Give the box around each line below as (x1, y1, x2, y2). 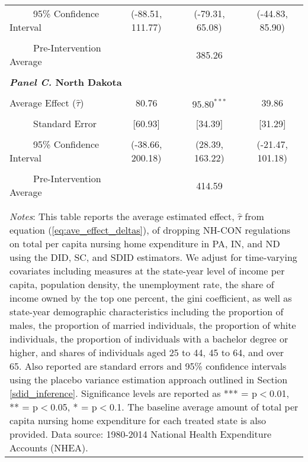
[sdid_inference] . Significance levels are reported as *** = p (9, 386, 257, 400)
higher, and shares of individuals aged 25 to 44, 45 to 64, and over (9, 345, 284, 359)
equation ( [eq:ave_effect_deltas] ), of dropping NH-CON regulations (9, 223, 291, 237)
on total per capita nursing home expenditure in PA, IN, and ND (9, 237, 280, 250)
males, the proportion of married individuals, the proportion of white (9, 318, 296, 332)
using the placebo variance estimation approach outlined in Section (9, 373, 288, 386)
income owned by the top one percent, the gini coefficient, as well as (9, 291, 292, 305)
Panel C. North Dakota (9, 75, 122, 89)
